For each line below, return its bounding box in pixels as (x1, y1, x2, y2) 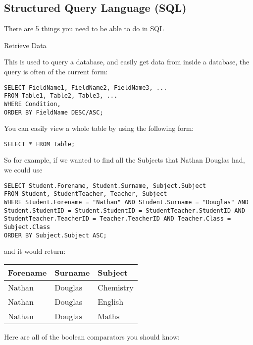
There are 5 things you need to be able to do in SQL (4, 23, 164, 34)
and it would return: (4, 246, 66, 256)
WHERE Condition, (4, 100, 61, 108)
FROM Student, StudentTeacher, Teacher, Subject (4, 190, 167, 198)
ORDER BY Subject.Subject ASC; (4, 231, 107, 239)
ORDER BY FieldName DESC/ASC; (4, 109, 103, 116)
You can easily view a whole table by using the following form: (4, 123, 194, 133)
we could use (4, 165, 43, 175)
